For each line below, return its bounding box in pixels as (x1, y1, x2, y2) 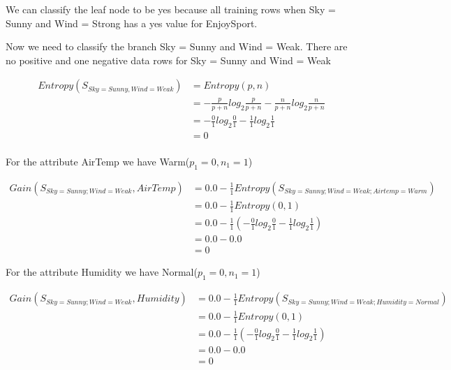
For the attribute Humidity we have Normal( (6, 265, 198, 279)
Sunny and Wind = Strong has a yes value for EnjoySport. (6, 15, 258, 30)
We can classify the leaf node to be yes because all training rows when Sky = (6, 2, 336, 16)
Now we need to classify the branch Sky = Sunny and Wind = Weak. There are (6, 39, 348, 54)
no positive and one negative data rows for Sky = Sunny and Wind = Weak (6, 52, 331, 67)
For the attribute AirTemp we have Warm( (6, 154, 190, 168)
